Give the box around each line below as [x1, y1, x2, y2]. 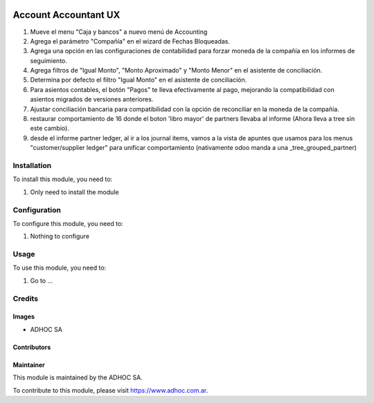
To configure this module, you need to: [12, 219, 124, 227]
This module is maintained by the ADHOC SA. [12, 373, 143, 382]
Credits [12, 294, 38, 303]
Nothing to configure [30, 232, 90, 241]
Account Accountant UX [12, 9, 121, 21]
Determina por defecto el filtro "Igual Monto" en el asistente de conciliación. [30, 76, 247, 84]
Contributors [12, 343, 51, 351]
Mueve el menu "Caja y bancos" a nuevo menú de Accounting [30, 28, 208, 36]
